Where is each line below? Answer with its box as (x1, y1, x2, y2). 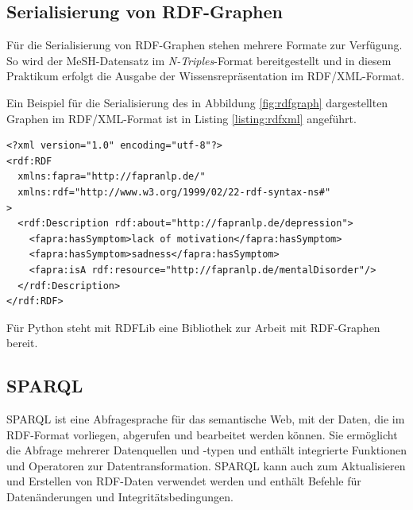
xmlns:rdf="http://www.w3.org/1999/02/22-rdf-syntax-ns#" (17, 186, 331, 198)
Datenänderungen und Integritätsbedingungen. (6, 489, 234, 505)
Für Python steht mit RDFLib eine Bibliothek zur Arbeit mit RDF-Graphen (6, 319, 380, 335)
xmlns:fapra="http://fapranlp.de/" (17, 171, 206, 183)
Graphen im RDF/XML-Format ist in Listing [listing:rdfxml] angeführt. (6, 110, 357, 126)
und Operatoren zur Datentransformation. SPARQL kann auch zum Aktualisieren (6, 457, 406, 473)
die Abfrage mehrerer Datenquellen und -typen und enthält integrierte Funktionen (6, 442, 407, 458)
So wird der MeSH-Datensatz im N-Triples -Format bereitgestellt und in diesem (6, 52, 392, 68)
